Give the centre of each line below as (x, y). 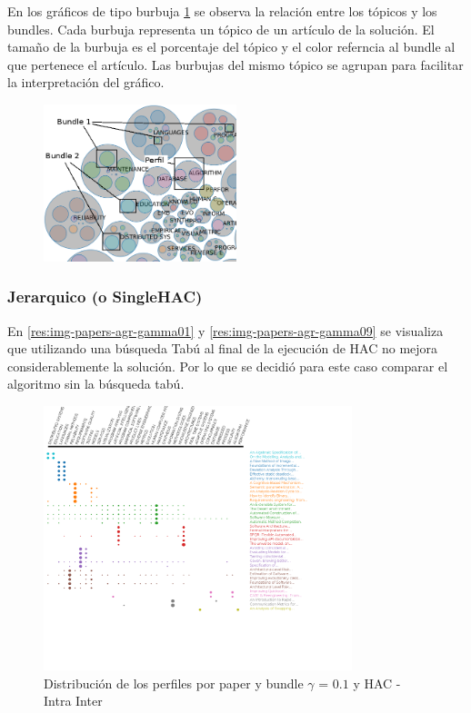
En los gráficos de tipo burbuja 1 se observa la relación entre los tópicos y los (222, 11)
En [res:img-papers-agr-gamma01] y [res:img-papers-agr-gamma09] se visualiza (225, 330)
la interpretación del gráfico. (86, 82)
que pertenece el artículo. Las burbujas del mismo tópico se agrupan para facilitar (235, 64)
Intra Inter (73, 701)
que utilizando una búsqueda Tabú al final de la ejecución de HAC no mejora (223, 348)
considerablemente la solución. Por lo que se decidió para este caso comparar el (228, 366)
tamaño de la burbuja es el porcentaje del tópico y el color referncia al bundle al (231, 47)
